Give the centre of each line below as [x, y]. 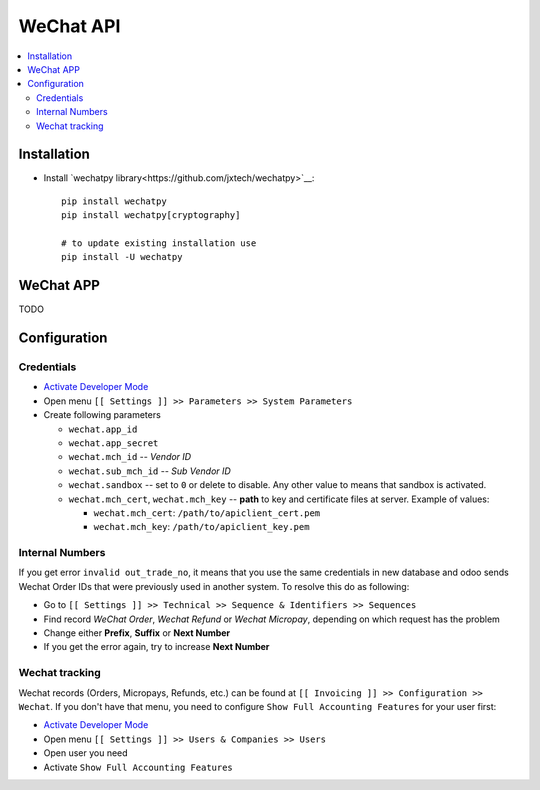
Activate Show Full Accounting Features [138, 767]
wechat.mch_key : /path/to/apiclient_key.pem [201, 527]
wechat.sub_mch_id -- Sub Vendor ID [150, 471]
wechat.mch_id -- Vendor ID [130, 457]
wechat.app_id [103, 429]
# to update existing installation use [159, 243]
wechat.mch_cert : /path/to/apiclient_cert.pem [206, 512]
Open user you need [86, 753]
